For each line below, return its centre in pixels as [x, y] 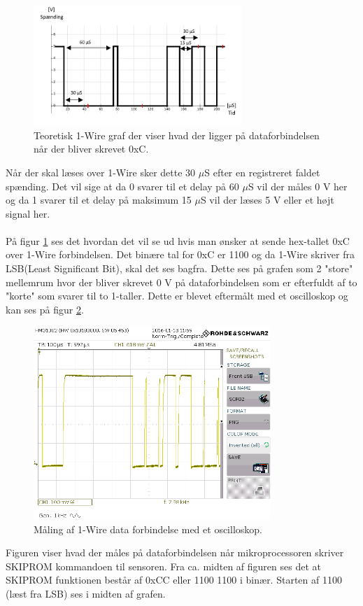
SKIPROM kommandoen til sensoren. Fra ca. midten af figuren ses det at [163, 566]
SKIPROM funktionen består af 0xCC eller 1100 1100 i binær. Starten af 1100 [174, 580]
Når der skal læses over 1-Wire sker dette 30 [101, 172]
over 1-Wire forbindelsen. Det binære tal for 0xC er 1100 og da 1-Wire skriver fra [180, 254]
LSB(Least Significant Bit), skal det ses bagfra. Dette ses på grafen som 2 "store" [179, 268]
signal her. [28, 213]
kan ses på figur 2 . [45, 309]
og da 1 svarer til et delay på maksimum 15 [99, 200]
